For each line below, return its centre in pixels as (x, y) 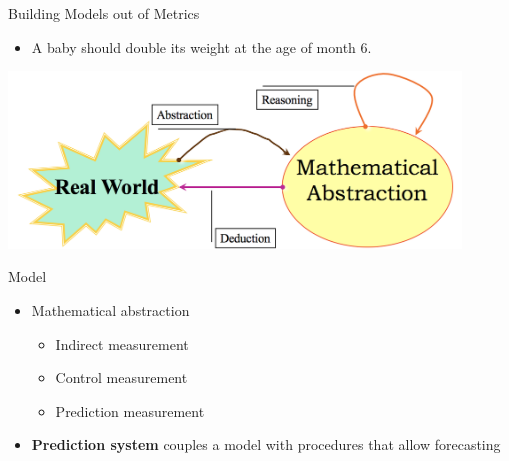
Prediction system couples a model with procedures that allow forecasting (266, 444)
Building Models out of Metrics (104, 13)
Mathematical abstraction (110, 309)
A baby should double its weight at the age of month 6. (201, 46)
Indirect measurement (122, 343)
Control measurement (121, 377)
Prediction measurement (130, 410)
